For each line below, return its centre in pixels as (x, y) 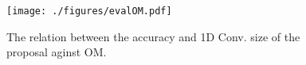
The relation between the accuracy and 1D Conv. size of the (153, 36)
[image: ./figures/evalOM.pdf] (89, 11)
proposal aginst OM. (57, 52)
